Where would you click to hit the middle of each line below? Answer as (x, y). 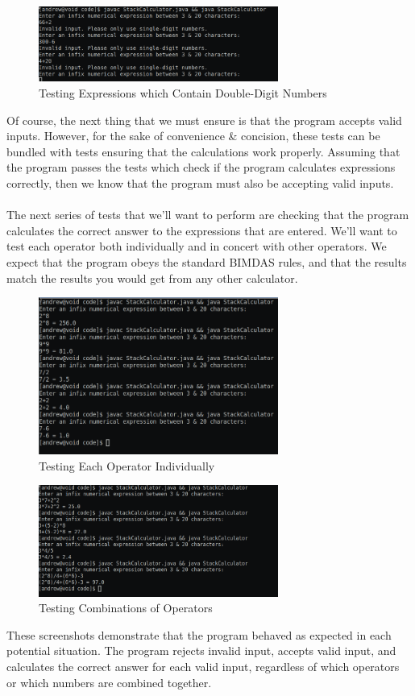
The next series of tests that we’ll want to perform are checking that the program (208, 215)
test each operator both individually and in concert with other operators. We (197, 246)
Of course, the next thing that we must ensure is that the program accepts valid (204, 120)
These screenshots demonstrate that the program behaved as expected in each (199, 634)
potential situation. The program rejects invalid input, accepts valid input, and (201, 650)
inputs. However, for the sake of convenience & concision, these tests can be (193, 136)
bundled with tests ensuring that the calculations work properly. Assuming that (203, 151)
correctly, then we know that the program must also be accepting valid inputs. (200, 182)
